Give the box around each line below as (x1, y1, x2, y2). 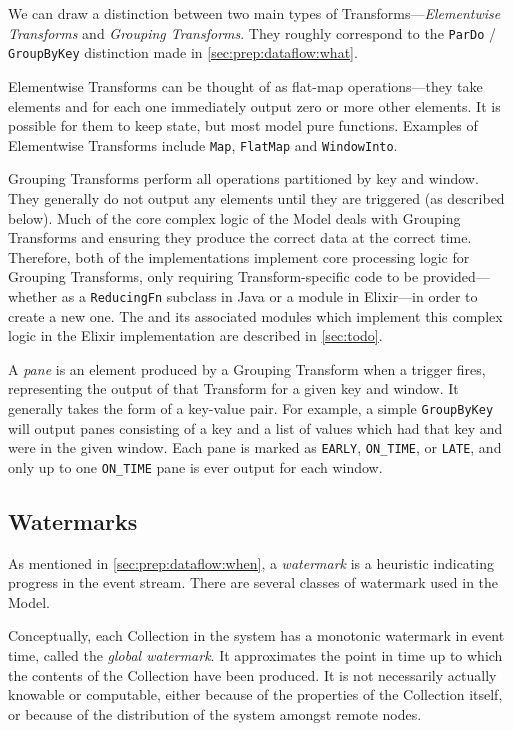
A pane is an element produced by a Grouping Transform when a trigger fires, (8, 358, 486, 379)
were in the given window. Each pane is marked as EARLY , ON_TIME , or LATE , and (8, 437, 502, 458)
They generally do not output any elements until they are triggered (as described (8, 187, 505, 208)
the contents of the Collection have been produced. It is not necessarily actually (8, 664, 497, 685)
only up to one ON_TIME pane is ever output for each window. (8, 456, 383, 477)
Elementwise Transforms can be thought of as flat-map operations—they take (8, 75, 483, 96)
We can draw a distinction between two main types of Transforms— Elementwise (8, 3, 501, 23)
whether (8, 285, 58, 306)
